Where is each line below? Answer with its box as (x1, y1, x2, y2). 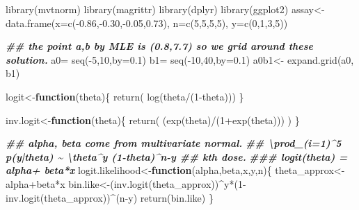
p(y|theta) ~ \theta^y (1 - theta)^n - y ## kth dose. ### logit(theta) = (6, 149, 348, 164)
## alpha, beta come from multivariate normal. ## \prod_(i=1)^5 (6, 136, 342, 150)
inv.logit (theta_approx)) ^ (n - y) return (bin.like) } (6, 190, 214, 204)
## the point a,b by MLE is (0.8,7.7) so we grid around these (6, 39, 314, 53)
